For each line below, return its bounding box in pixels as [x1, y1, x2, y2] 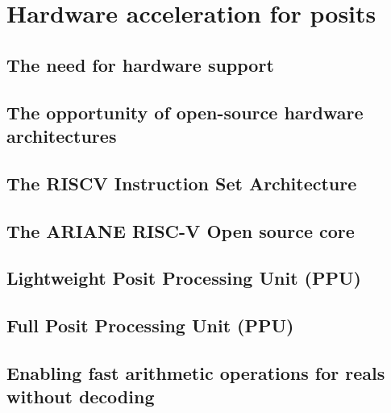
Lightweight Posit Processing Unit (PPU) [6, 265, 361, 290]
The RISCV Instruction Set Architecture [6, 170, 357, 195]
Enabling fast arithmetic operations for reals [6, 360, 385, 385]
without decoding [6, 384, 155, 409]
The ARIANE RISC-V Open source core [6, 218, 355, 243]
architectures [6, 123, 117, 148]
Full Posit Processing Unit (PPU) [6, 313, 294, 338]
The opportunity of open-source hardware [6, 99, 364, 124]
